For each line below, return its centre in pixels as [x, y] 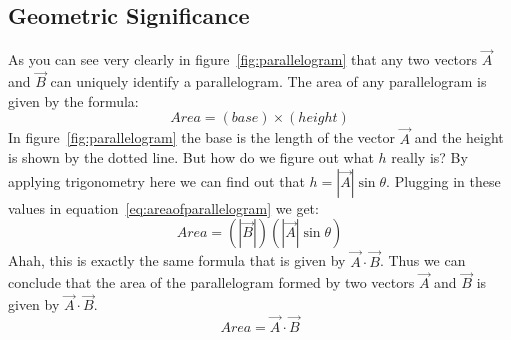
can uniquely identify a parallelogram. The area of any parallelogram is [268, 81]
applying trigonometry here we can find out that [156, 180]
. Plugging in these [443, 180]
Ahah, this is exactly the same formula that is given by [177, 260]
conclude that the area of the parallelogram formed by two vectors [211, 282]
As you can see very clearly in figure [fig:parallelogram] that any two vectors [243, 59]
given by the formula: [73, 100]
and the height [459, 137]
